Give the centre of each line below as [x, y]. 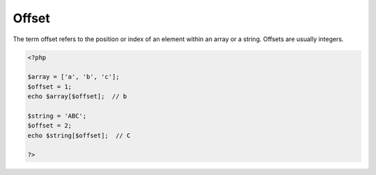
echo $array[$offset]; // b [77, 97]
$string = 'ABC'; [57, 116]
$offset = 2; [50, 126]
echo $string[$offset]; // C [79, 135]
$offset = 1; [50, 86]
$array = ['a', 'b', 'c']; [73, 77]
